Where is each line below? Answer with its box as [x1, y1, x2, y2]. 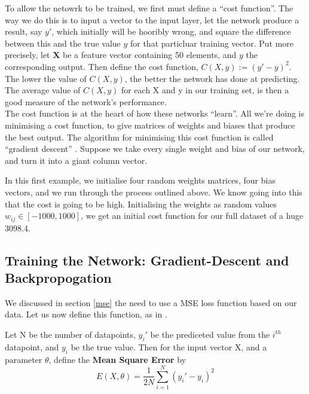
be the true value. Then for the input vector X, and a [71, 340, 267, 353]
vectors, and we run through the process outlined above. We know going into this [5, 185, 302, 198]
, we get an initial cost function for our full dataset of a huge [81, 209, 304, 222]
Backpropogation [5, 268, 112, 286]
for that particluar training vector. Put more [130, 36, 294, 49]
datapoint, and [5, 340, 59, 353]
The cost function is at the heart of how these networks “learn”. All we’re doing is [5, 107, 304, 120]
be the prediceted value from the [150, 328, 270, 340]
